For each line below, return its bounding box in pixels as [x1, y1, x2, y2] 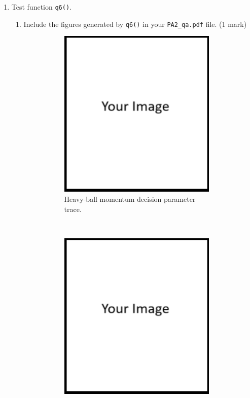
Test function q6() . [11, 2, 72, 12]
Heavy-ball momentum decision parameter [64, 194, 196, 204]
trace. [64, 203, 82, 214]
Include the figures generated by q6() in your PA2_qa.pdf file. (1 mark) [23, 18, 247, 29]
